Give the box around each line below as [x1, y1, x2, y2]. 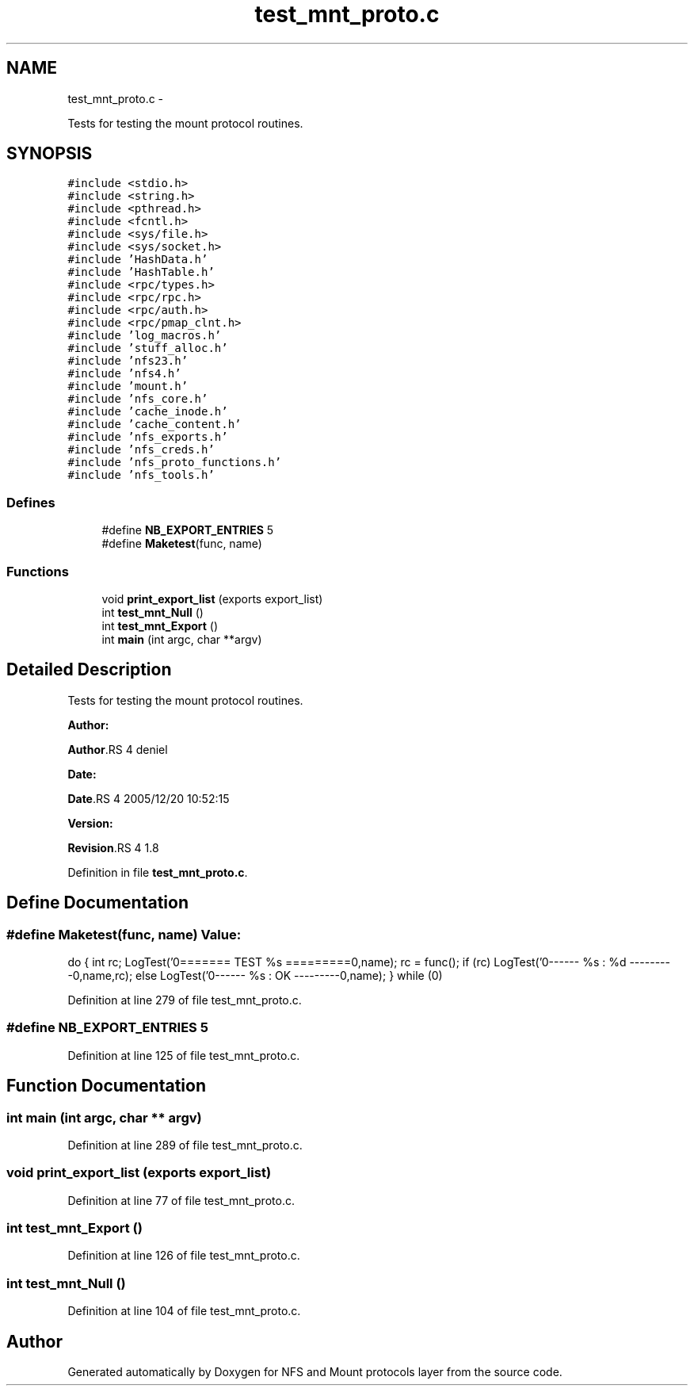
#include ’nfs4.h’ [67, 367, 181, 381]
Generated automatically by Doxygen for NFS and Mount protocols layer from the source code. [67, 1365, 562, 1379]
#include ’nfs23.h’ [67, 354, 189, 368]
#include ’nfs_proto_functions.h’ [67, 456, 282, 469]
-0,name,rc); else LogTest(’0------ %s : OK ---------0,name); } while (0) [67, 969, 443, 982]
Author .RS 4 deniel [67, 742, 168, 756]
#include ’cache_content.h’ [67, 418, 242, 431]
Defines [6, 494, 55, 511]
